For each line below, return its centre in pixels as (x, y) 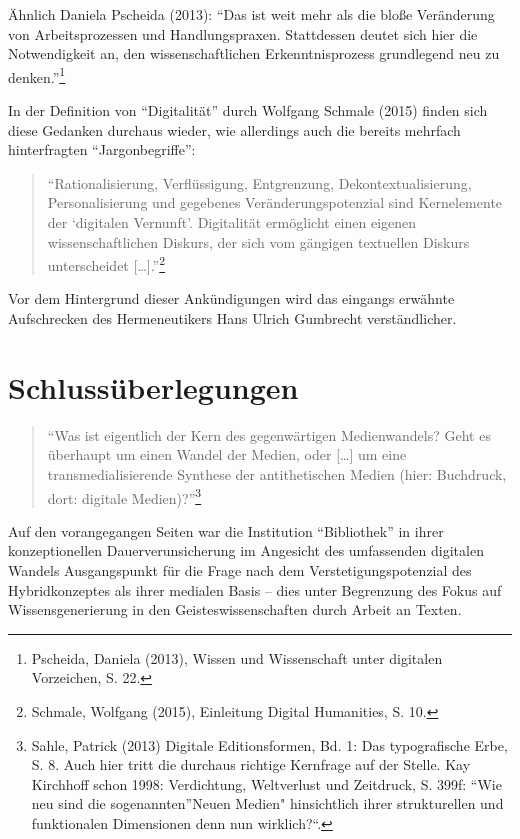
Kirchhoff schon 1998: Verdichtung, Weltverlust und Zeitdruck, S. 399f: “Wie (266, 783)
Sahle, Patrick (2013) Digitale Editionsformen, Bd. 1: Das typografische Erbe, (269, 744)
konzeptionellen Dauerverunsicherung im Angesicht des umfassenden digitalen (246, 550)
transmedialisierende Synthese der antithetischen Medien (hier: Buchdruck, (277, 473)
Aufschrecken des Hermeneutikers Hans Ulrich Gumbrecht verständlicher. (232, 318)
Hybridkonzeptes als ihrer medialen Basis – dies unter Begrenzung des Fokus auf (255, 589)
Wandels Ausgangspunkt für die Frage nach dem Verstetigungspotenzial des (240, 569)
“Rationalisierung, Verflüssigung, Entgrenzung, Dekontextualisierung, (259, 182)
